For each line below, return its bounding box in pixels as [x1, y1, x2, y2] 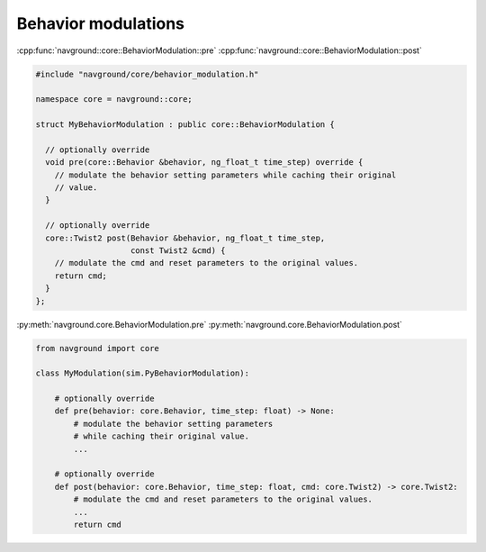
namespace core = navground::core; [35, 95, 193, 104]
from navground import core [35, 343, 159, 353]
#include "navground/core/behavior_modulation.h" [35, 68, 259, 79]
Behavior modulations [16, 14, 184, 33]
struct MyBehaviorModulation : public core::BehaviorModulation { [35, 120, 335, 130]
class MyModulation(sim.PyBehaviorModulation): [35, 368, 249, 378]
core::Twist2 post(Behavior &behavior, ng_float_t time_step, [45, 232, 326, 243]
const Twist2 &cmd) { [130, 246, 226, 256]
